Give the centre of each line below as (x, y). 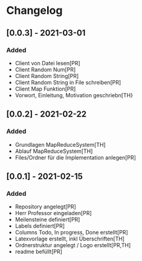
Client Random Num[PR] (45, 69)
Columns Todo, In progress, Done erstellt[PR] (71, 233)
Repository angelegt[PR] (46, 207)
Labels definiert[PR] (40, 226)
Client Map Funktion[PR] (45, 89)
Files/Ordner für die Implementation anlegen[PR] (75, 157)
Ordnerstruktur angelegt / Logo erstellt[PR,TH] (73, 245)
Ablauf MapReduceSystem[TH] (54, 151)
